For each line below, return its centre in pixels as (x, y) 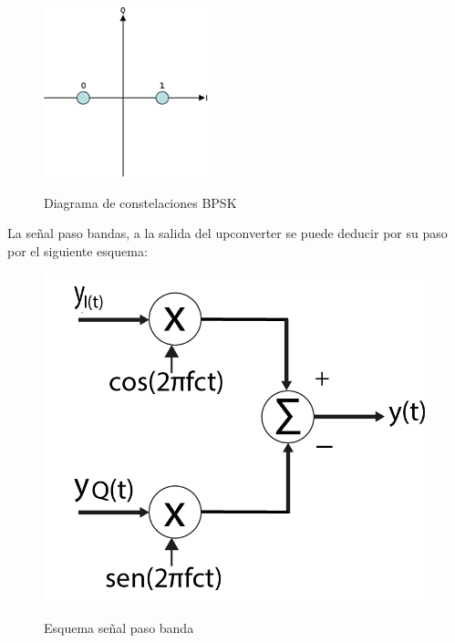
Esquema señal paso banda (119, 627)
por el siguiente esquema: (78, 250)
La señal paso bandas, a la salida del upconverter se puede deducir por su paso (227, 233)
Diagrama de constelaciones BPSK (140, 202)
